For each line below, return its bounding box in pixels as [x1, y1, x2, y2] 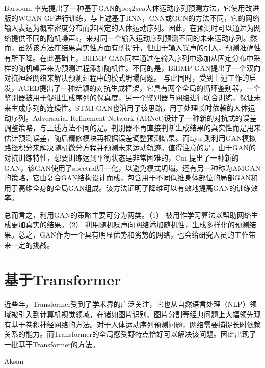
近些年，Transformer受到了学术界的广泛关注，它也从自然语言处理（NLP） [4, 299, 250, 309]
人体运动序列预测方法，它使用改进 [145, 3, 259, 13]
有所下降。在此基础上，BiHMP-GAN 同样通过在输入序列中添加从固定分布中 [4, 52, 254, 63]
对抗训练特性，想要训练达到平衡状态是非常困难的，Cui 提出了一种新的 [4, 152, 239, 163]
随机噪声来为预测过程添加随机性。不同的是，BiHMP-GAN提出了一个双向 [18, 62, 261, 73]
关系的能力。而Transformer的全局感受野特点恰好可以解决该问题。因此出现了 [4, 329, 256, 339]
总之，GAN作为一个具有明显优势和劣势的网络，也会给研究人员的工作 [18, 229, 249, 240]
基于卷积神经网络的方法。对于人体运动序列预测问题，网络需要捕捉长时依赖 [11, 319, 261, 329]
